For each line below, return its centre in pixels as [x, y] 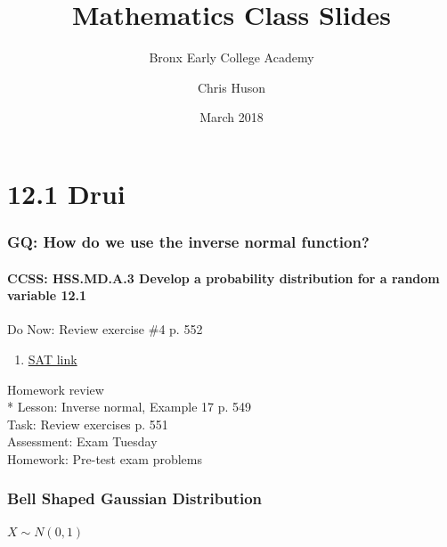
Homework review [56, 389]
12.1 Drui [66, 193]
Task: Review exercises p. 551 [88, 424]
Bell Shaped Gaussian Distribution [135, 498]
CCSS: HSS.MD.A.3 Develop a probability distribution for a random [223, 278]
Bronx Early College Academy [232, 57]
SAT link [53, 359]
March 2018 [232, 117]
